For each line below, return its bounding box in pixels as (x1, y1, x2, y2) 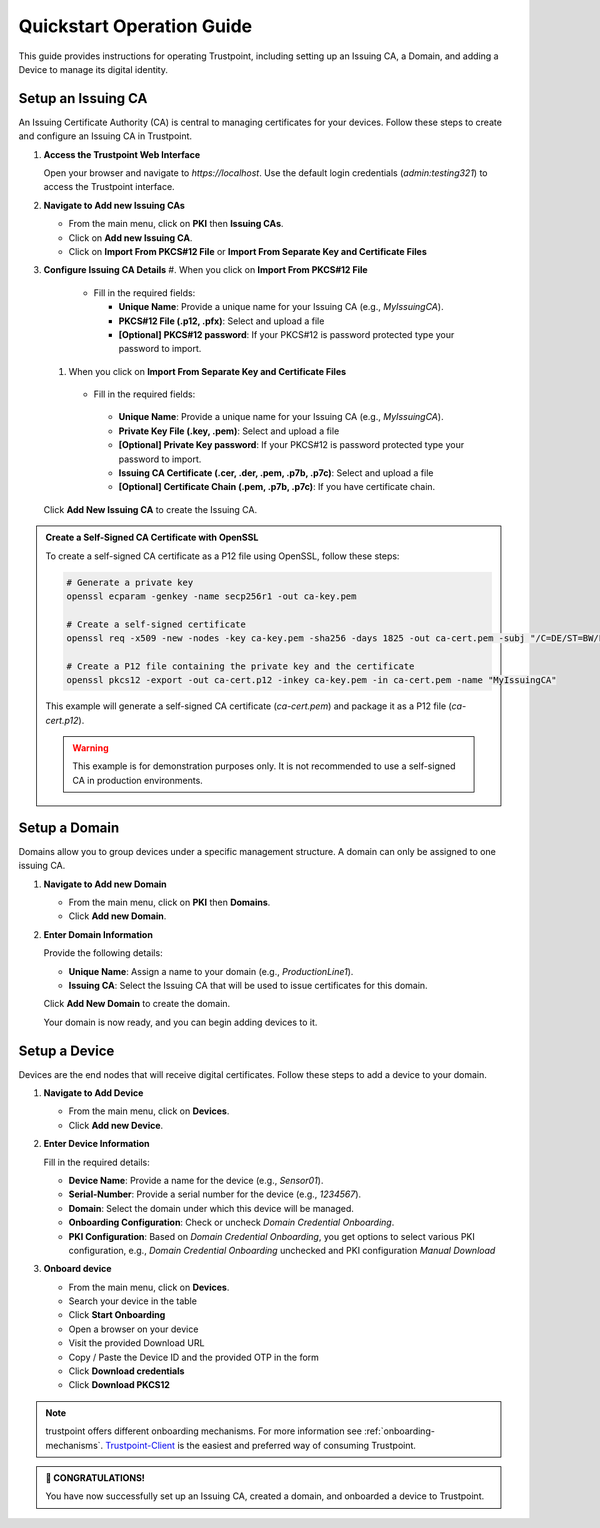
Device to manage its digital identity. (18, 63, 169, 75)
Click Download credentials (68, 1365, 185, 1377)
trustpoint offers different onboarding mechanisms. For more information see (45, 1425, 362, 1437)
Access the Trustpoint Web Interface (43, 148, 201, 160)
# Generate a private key (66, 576, 194, 588)
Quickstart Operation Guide (18, 15, 253, 37)
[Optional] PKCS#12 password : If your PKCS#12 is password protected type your (118, 328, 455, 340)
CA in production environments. (72, 774, 204, 786)
